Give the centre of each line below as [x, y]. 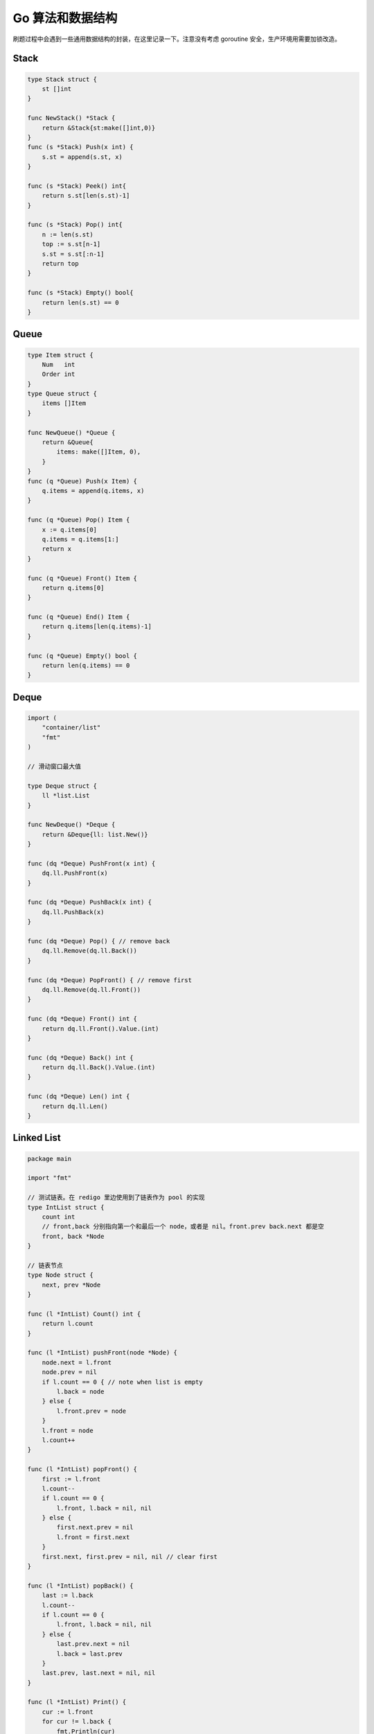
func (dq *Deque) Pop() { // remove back [99, 941]
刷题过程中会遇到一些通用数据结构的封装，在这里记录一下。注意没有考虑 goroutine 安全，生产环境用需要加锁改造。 [177, 39]
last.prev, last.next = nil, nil [99, 1673]
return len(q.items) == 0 [86, 666]
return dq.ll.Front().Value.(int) [100, 1029]
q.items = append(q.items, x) [93, 490]
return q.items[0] [73, 587]
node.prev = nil [69, 1372]
